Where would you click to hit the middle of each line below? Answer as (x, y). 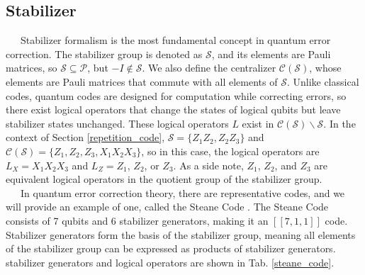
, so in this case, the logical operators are (230, 151)
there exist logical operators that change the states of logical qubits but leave (173, 110)
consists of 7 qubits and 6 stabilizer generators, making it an (137, 220)
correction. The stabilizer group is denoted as (104, 54)
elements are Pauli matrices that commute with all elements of (142, 81)
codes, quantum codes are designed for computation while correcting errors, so (176, 95)
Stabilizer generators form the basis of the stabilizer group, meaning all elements (181, 234)
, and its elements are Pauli (271, 54)
